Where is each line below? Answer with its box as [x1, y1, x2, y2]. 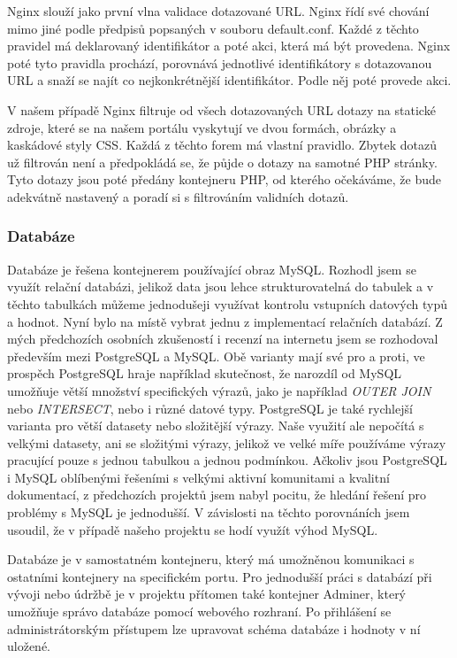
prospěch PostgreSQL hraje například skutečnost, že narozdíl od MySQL [7, 364, 402, 383]
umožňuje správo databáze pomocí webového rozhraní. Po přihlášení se [7, 602, 392, 621]
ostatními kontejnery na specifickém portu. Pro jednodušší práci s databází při [7, 567, 432, 585]
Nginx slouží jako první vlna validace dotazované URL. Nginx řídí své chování [7, 2, 430, 19]
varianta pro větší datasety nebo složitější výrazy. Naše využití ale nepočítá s [7, 416, 424, 435]
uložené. [7, 637, 50, 655]
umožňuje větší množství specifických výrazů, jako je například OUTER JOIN [7, 381, 431, 399]
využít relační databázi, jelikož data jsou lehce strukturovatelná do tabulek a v [7, 277, 434, 296]
